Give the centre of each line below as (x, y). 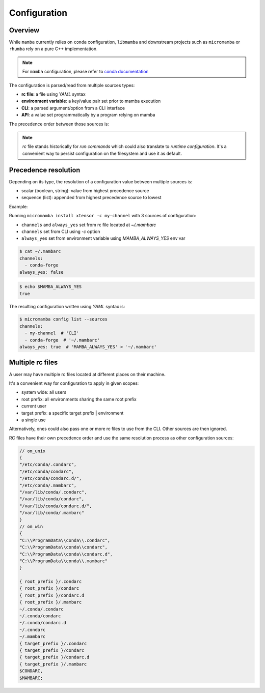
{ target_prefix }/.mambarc (53, 664)
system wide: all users (44, 392)
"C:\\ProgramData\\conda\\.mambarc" (64, 561)
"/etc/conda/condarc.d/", (51, 478)
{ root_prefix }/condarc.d (52, 595)
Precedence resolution (45, 170)
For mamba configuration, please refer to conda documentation (86, 72)
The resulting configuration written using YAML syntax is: (67, 306)
